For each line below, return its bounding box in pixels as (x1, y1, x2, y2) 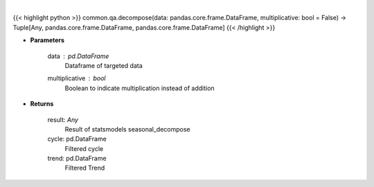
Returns (30, 100, 54, 108)
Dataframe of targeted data (64, 61, 143, 69)
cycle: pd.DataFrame (47, 135, 107, 143)
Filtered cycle (64, 144, 104, 152)
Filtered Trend (64, 163, 105, 172)
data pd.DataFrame (47, 52, 109, 60)
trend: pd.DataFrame (47, 154, 107, 163)
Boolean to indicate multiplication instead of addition (64, 84, 215, 92)
